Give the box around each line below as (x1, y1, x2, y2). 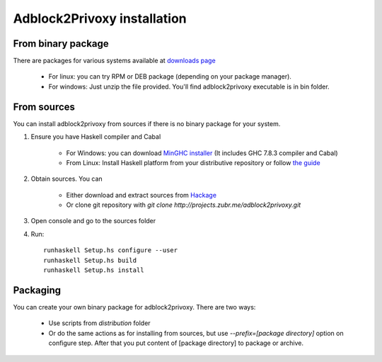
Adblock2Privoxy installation (13, 11, 187, 26)
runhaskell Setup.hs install (43, 266, 144, 274)
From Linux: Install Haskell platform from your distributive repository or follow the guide (66, 158, 321, 166)
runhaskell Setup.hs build (43, 256, 137, 264)
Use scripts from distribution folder (48, 319, 151, 327)
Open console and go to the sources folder (30, 217, 156, 225)
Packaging (13, 284, 62, 296)
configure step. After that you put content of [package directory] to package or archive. (48, 339, 304, 347)
